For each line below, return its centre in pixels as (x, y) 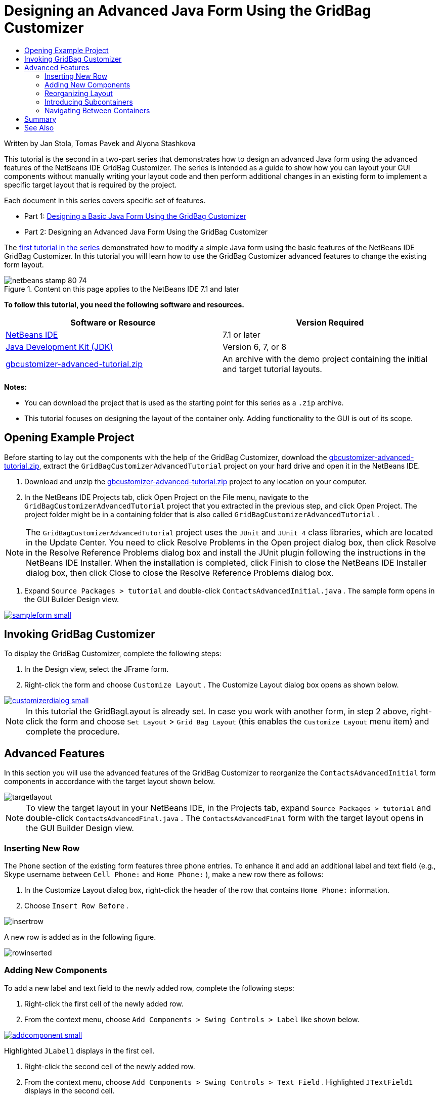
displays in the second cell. (70, 1090)
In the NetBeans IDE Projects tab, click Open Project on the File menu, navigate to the (167, 497)
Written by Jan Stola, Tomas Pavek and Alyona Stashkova (100, 143)
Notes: (16, 387)
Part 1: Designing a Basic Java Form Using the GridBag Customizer (135, 216)
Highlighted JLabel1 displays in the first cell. (79, 1050)
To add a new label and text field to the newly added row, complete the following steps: (149, 988)
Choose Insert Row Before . (77, 906)
